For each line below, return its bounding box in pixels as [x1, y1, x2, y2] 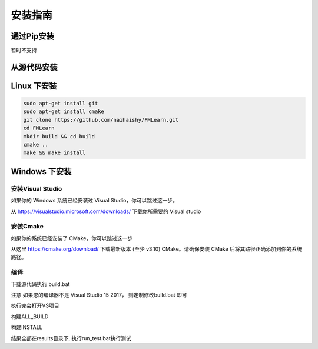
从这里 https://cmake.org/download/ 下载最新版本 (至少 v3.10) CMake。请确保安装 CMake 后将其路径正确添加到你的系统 [11, 245, 302, 252]
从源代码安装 [11, 62, 58, 72]
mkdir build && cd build [23, 133, 95, 139]
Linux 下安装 [11, 81, 57, 91]
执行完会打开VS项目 [11, 302, 59, 309]
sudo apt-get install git [23, 100, 98, 107]
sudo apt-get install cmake [23, 108, 104, 115]
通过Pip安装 [11, 31, 54, 41]
